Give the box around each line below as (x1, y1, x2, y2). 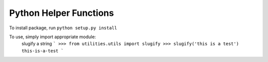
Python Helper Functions (9, 7, 114, 18)
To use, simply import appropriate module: (9, 34, 96, 40)
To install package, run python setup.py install (9, 25, 118, 31)
